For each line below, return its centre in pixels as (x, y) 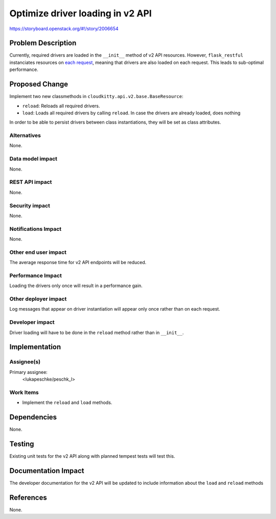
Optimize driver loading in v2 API (80, 13)
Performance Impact (36, 275)
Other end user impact (38, 252)
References (28, 497)
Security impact (30, 205)
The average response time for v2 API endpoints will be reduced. (78, 263)
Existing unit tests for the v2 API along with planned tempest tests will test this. (92, 456)
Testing (22, 444)
